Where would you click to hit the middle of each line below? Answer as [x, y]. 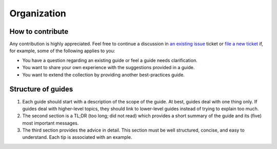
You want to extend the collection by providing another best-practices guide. [103, 75]
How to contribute [39, 31]
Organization [38, 13]
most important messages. [51, 123]
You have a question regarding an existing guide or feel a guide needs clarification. [110, 60]
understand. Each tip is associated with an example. [77, 137]
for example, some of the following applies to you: [62, 51]
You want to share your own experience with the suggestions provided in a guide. [108, 68]
